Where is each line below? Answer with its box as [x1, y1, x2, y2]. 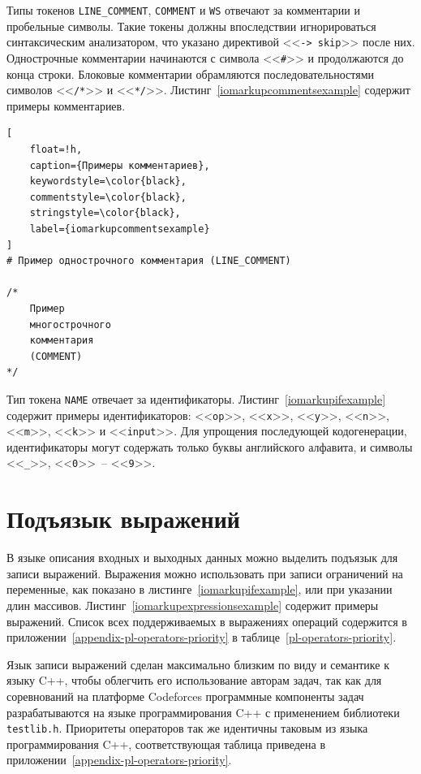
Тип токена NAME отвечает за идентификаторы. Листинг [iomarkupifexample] [6, 390, 386, 407]
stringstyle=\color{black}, [29, 207, 181, 219]
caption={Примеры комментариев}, [29, 159, 210, 171]
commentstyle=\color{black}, [29, 191, 187, 203]
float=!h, [29, 144, 83, 155]
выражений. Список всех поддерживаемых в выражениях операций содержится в [6, 612, 407, 629]
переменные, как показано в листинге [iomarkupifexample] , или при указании [6, 581, 393, 598]
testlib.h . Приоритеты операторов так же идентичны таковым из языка [6, 720, 368, 737]
